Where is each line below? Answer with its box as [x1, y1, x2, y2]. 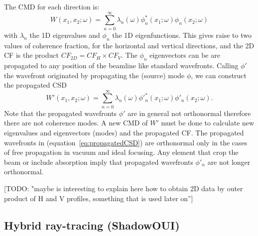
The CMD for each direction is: [4, 1, 100, 11]
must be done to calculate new [161, 118, 255, 128]
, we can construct [191, 70, 247, 80]
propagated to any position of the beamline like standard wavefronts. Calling [4, 60, 239, 70]
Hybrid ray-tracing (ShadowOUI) [4, 217, 180, 233]
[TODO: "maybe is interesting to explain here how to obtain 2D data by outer [4, 183, 243, 193]
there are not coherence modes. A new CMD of [4, 118, 148, 128]
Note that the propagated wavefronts [4, 108, 117, 118]
